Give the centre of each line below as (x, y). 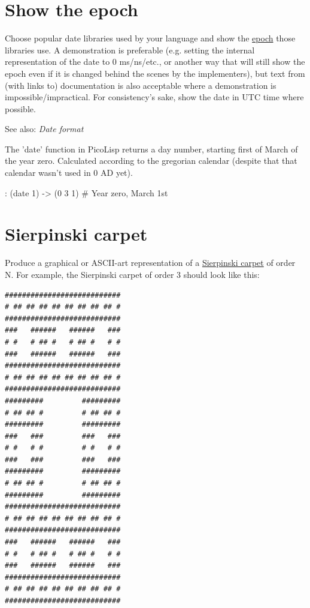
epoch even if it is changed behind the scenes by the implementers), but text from (155, 73)
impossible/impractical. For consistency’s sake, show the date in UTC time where (154, 97)
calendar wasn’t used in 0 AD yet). (69, 173)
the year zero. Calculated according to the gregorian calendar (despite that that (151, 161)
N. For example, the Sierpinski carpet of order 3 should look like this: (132, 274)
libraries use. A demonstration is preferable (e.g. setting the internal (130, 50)
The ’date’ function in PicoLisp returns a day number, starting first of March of (151, 149)
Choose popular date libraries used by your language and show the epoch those (150, 38)
